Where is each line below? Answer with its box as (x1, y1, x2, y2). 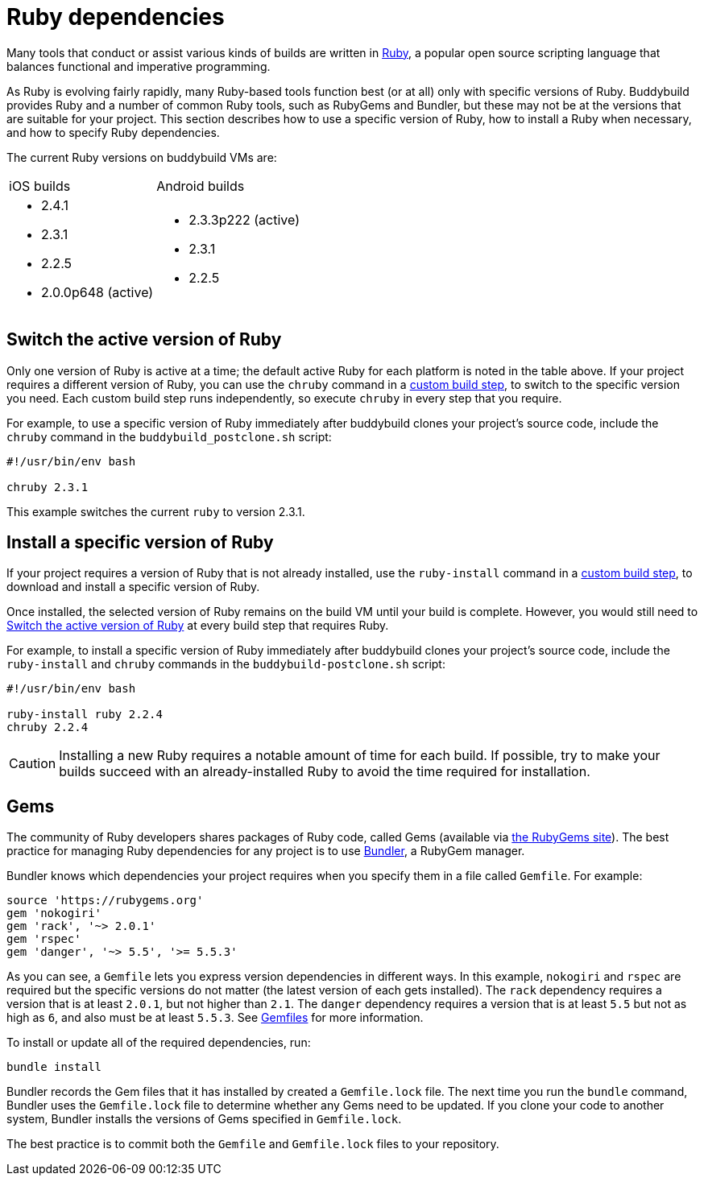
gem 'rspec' (6, 932, 81, 946)
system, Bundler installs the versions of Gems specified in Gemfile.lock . (6, 1112, 402, 1126)
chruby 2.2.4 (6, 721, 89, 734)
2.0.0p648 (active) (41, 283, 154, 300)
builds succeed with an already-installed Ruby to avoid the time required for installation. (59, 763, 590, 780)
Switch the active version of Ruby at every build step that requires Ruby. (6, 618, 389, 633)
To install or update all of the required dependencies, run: (6, 1035, 311, 1050)
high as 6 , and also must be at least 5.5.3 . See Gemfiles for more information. (6, 1010, 424, 1025)
